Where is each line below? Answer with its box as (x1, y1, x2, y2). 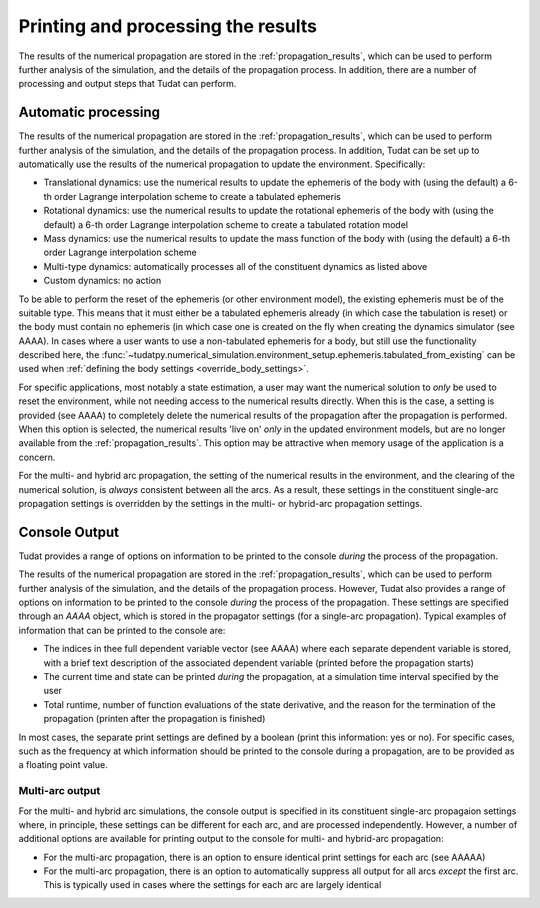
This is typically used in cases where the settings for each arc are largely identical (43, 879, 382, 891)
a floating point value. (18, 759, 109, 771)
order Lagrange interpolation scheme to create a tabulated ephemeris (53, 190, 342, 202)
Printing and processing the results (18, 15, 317, 37)
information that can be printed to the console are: (18, 624, 226, 636)
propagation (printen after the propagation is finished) (43, 713, 266, 725)
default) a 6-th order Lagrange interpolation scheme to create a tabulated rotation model (43, 218, 409, 230)
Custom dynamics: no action (43, 275, 162, 287)
